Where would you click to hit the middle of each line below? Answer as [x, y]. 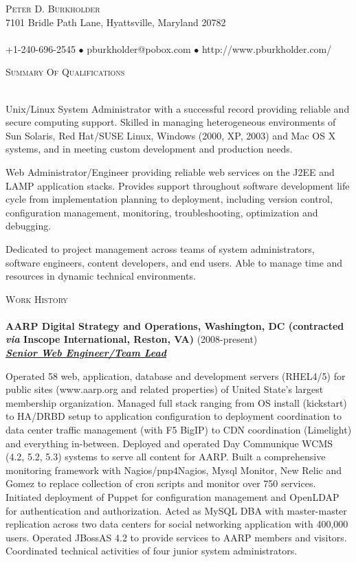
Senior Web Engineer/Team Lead [86, 353]
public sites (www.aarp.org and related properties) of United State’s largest [165, 389]
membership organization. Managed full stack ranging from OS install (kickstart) [176, 402]
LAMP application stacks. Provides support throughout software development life [178, 185]
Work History [37, 299]
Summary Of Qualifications [65, 72]
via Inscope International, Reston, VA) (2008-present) [132, 339]
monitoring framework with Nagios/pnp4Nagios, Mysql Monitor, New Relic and [174, 470]
